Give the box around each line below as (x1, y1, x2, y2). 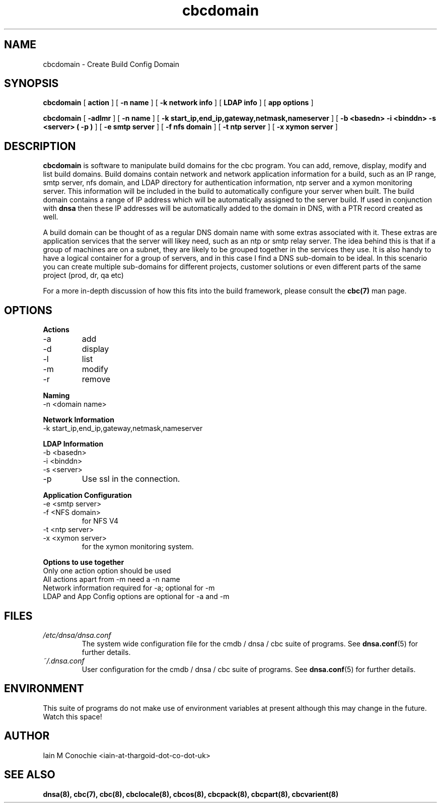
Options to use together (43, 558, 124, 567)
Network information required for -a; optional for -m (43, 583, 215, 593)
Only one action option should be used (43, 566, 171, 575)
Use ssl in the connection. (82, 474, 180, 484)
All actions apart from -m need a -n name (43, 575, 180, 584)
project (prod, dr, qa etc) (43, 271, 124, 280)
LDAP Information (43, 439, 104, 449)
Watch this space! (43, 712, 102, 721)
